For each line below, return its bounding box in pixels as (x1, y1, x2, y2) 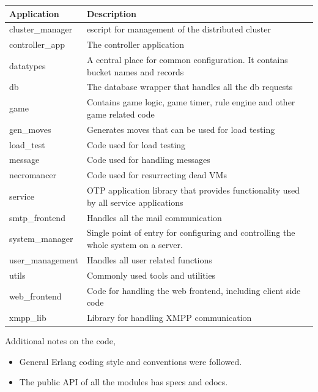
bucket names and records (86, 65, 184, 78)
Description (86, 7, 136, 20)
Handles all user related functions (86, 253, 212, 266)
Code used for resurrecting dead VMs (86, 168, 227, 181)
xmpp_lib (9, 311, 46, 323)
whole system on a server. (86, 238, 183, 251)
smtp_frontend (9, 211, 65, 224)
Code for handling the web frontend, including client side (86, 284, 301, 296)
